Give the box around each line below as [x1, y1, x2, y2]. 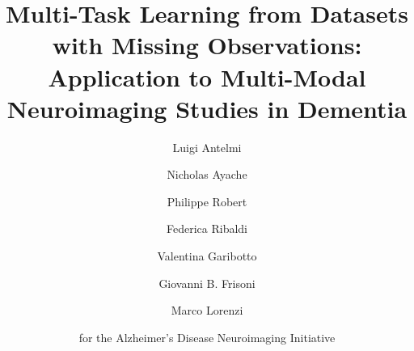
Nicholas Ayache [167, 166, 247, 183]
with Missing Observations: [52, 28, 362, 61]
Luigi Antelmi [172, 138, 242, 155]
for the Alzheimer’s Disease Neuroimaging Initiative [78, 328, 336, 345]
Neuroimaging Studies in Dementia [6, 91, 408, 125]
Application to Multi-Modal [48, 60, 366, 93]
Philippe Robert [167, 192, 247, 209]
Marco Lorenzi [171, 302, 243, 319]
